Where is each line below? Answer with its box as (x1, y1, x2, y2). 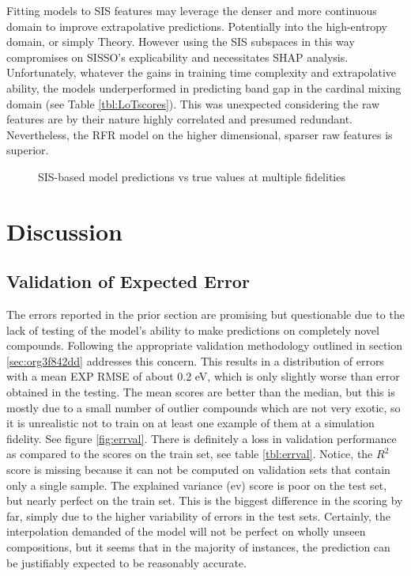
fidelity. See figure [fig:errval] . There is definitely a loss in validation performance (6, 430, 397, 446)
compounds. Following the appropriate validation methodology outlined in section (6, 337, 403, 354)
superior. (6, 142, 49, 158)
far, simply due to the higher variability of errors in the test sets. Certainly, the (6, 507, 391, 524)
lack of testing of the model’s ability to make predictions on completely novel (6, 321, 379, 338)
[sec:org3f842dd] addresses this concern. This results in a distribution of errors (6, 352, 384, 369)
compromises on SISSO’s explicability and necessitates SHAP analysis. (6, 48, 349, 65)
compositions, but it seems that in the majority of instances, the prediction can (6, 539, 390, 555)
